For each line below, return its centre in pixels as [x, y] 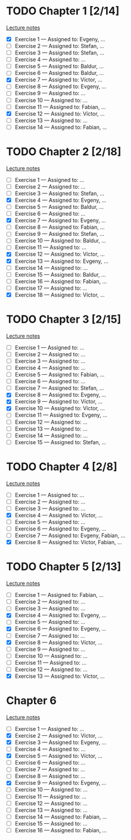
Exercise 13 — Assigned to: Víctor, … [60, 676]
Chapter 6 [31, 701]
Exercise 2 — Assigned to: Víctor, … [59, 735]
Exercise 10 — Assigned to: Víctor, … [60, 408]
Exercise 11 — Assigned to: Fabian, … [60, 107]
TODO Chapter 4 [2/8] [62, 467]
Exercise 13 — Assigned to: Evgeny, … [62, 261]
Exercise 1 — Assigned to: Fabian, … [59, 595]
